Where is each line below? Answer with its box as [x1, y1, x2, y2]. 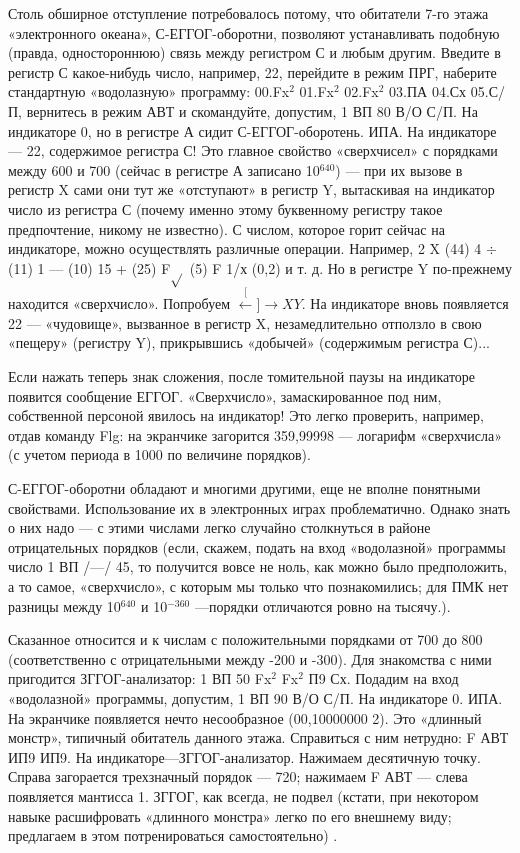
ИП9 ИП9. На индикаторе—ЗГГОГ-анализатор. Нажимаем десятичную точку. [8, 746, 481, 767]
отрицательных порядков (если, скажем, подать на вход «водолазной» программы [8, 536, 506, 557]
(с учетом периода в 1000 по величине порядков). [8, 444, 311, 465]
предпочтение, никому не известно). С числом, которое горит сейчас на [8, 218, 445, 239]
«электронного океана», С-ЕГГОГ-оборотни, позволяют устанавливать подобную [8, 22, 500, 43]
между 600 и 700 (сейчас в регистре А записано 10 [8, 159, 320, 180]
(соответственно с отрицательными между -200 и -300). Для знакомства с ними [8, 648, 492, 669]
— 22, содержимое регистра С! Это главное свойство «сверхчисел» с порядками [8, 140, 498, 161]
